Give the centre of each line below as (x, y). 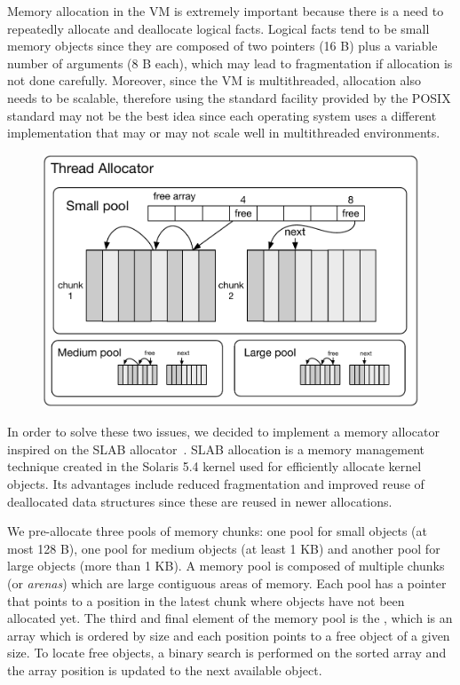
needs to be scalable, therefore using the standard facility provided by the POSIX (229, 97)
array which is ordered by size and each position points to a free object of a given (229, 635)
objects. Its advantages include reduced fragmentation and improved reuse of (216, 484)
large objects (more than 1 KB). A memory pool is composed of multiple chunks (226, 566)
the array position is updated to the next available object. (165, 669)
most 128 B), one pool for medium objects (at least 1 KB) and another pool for (224, 548)
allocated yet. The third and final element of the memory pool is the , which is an (230, 618)
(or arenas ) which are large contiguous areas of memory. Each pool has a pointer (227, 583)
